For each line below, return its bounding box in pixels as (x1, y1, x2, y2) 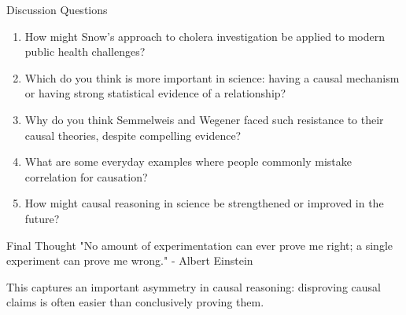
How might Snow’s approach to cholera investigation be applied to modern (24, 27, 386, 44)
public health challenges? (24, 43, 146, 60)
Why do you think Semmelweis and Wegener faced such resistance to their (24, 111, 384, 127)
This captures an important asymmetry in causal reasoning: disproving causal (6, 278, 381, 295)
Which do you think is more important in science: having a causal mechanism (24, 69, 400, 86)
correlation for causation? (24, 168, 148, 185)
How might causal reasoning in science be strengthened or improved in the (24, 195, 384, 211)
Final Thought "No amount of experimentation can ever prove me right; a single (6, 236, 393, 253)
